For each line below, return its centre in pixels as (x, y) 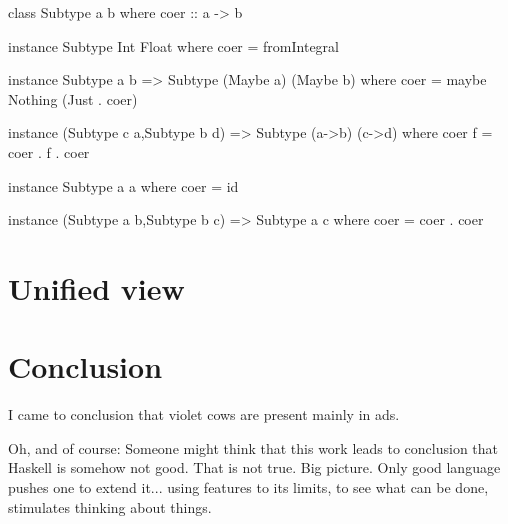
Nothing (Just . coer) (73, 98)
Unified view (96, 287)
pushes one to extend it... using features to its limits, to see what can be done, (248, 487)
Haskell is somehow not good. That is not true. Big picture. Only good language (254, 467)
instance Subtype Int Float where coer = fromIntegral (173, 45)
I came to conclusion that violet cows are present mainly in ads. (204, 414)
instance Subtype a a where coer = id (123, 185)
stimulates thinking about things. (110, 506)
